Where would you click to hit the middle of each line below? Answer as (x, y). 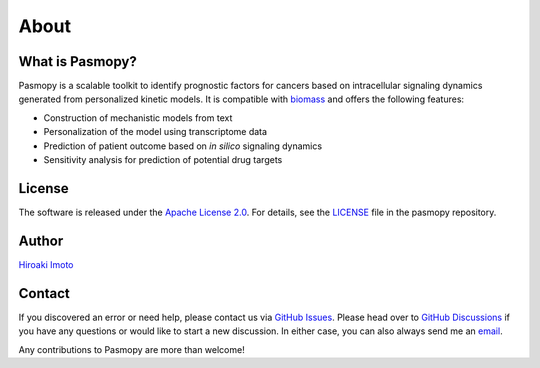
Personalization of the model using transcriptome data (155, 132)
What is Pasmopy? (77, 61)
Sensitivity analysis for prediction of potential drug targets (163, 160)
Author (41, 240)
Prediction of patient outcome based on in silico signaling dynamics (183, 146)
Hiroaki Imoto (46, 264)
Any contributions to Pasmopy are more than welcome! (131, 349)
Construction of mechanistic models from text (138, 117)
